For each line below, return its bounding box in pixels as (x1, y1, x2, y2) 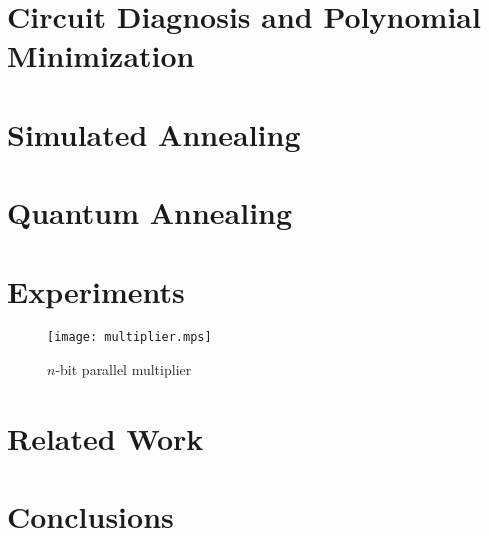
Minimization (7, 35, 195, 76)
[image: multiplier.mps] (47, 330, 212, 345)
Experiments (7, 270, 185, 311)
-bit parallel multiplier (55, 359, 192, 380)
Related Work (7, 417, 204, 458)
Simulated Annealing (7, 113, 301, 154)
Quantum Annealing (7, 192, 293, 233)
